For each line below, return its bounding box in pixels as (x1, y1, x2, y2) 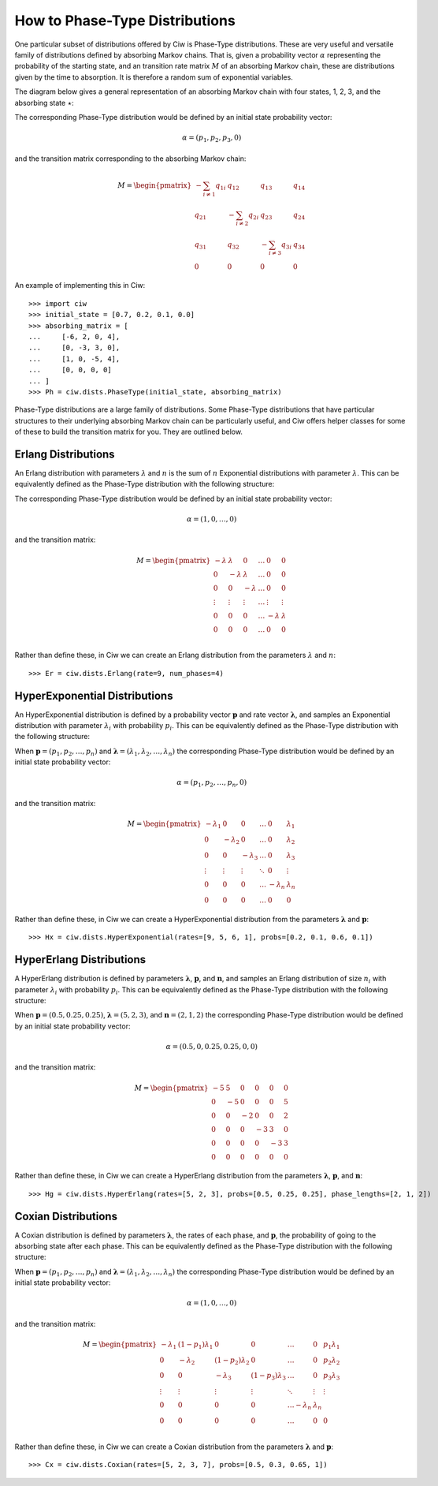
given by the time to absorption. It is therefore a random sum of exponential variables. (14, 72, 293, 82)
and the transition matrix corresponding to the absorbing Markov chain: (14, 154, 247, 163)
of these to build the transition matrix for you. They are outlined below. (14, 427, 243, 437)
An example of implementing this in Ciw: (14, 281, 146, 290)
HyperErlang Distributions (14, 953, 147, 966)
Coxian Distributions (14, 1209, 118, 1223)
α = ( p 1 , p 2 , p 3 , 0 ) (182, 133, 242, 144)
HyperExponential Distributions (14, 689, 173, 702)
